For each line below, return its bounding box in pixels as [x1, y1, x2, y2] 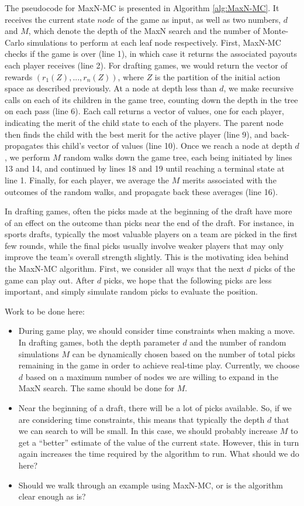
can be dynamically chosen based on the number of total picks [72, 347, 296, 360]
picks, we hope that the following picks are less [103, 273, 272, 286]
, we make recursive [223, 82, 294, 94]
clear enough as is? [18, 490, 86, 502]
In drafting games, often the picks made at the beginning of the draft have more [5, 205, 292, 217]
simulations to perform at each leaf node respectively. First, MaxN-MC [27, 36, 281, 48]
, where [118, 70, 144, 83]
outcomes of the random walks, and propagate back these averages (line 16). [5, 185, 278, 197]
